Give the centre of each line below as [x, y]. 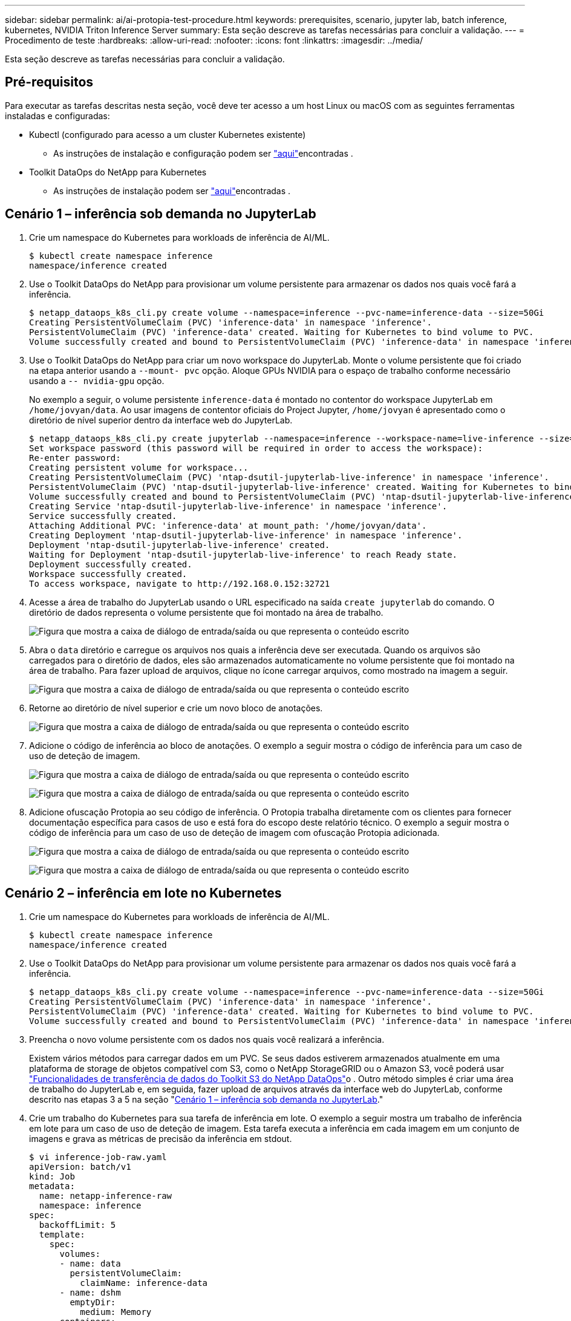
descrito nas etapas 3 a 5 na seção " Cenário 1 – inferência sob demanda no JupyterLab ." [206, 1099]
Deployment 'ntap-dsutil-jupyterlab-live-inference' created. [180, 545]
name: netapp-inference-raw [106, 1195]
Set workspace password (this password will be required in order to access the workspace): [256, 448]
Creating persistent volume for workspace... [139, 467]
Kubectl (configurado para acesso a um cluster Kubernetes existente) [168, 134]
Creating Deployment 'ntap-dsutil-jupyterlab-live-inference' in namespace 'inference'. [246, 535]
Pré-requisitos [49, 82]
